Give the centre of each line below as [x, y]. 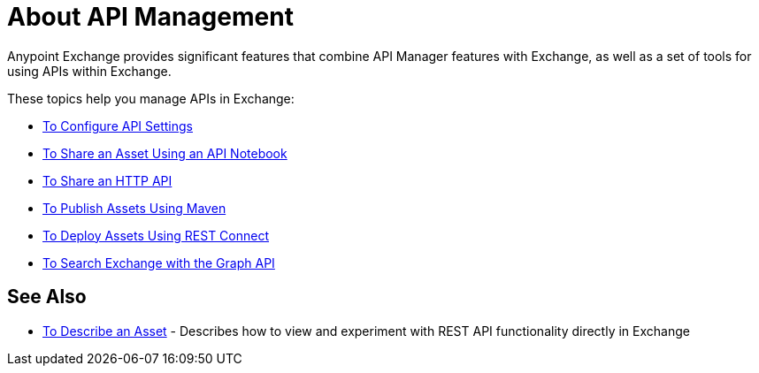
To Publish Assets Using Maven [134, 208]
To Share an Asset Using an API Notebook [165, 153]
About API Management [150, 17]
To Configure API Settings [118, 126]
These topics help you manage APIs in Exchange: [151, 98]
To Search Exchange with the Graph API [159, 263]
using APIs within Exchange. [89, 71]
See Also [47, 297]
